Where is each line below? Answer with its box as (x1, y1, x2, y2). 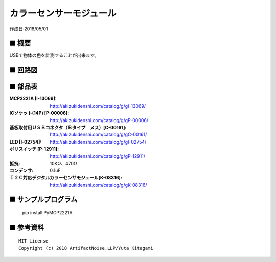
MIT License (18, 238, 49, 244)
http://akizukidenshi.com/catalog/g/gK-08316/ (50, 182, 147, 188)
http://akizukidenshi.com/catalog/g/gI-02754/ (50, 138, 147, 145)
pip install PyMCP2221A (22, 210, 73, 216)
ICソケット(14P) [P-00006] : (9, 110, 70, 116)
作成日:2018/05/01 (9, 26, 48, 32)
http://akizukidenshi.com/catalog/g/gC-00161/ (50, 131, 147, 138)
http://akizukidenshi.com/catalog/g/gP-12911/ (50, 153, 146, 159)
